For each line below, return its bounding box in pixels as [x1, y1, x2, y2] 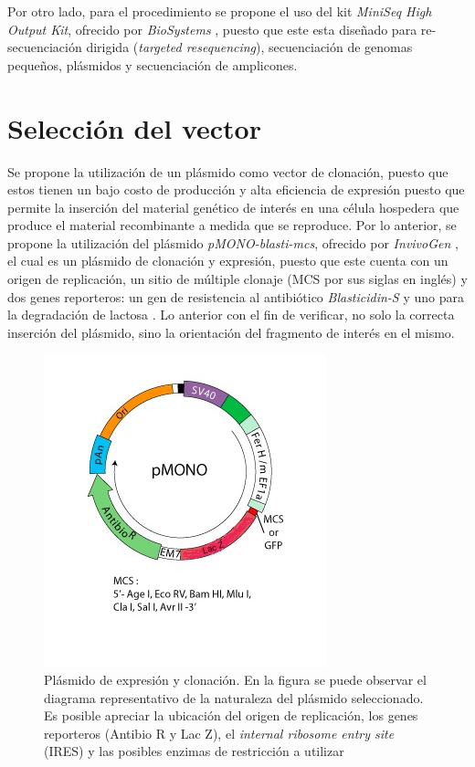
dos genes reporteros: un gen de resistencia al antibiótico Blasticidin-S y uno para [7, 287, 464, 306]
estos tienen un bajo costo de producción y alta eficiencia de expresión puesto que [7, 180, 465, 199]
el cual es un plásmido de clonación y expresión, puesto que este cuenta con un [7, 251, 449, 270]
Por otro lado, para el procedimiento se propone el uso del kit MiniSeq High [7, 2, 432, 20]
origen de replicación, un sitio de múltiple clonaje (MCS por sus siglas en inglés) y [7, 269, 468, 289]
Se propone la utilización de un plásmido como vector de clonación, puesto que [7, 162, 449, 181]
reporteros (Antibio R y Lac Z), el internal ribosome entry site [44, 723, 395, 742]
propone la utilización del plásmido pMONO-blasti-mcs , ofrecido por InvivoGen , [7, 233, 459, 252]
